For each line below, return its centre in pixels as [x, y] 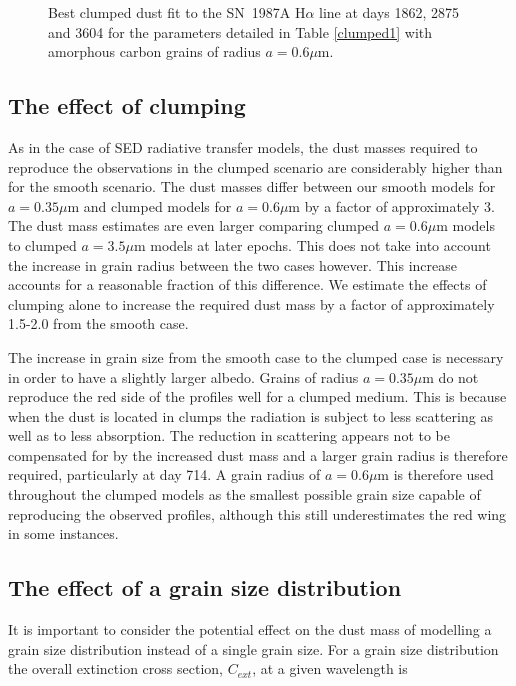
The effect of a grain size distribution [205, 587]
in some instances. [63, 533]
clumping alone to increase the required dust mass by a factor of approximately [251, 303]
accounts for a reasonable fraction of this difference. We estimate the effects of [247, 284]
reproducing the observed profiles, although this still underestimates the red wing [257, 513]
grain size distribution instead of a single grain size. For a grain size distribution [253, 648]
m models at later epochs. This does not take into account [312, 244]
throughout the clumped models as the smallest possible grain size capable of [244, 494]
